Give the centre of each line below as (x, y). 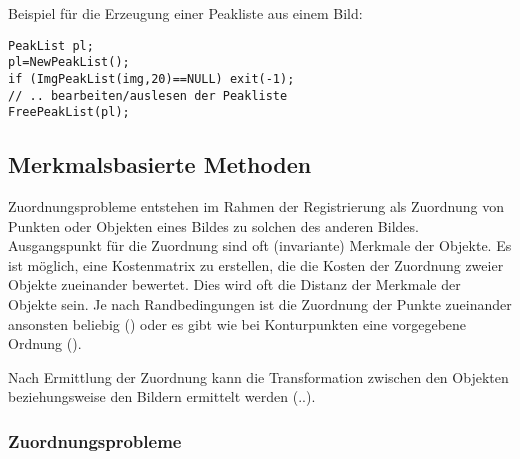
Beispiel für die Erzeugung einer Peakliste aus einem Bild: (185, 13)
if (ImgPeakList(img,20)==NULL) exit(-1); (151, 78)
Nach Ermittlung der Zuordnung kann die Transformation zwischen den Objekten (258, 376)
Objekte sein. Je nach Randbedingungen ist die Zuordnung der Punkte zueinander (260, 304)
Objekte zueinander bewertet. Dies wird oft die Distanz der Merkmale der (234, 284)
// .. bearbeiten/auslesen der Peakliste (148, 95)
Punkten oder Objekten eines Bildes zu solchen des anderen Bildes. (213, 225)
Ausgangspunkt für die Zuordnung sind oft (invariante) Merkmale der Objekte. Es (260, 245)
